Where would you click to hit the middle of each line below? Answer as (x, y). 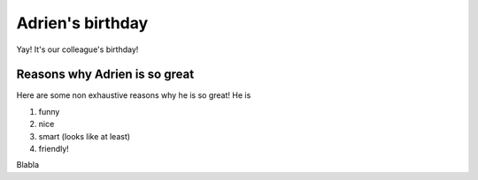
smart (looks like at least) (85, 136)
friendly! (54, 149)
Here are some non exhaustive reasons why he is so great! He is (134, 95)
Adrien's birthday (82, 23)
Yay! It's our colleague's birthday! (77, 49)
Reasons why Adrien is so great (105, 75)
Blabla (28, 165)
